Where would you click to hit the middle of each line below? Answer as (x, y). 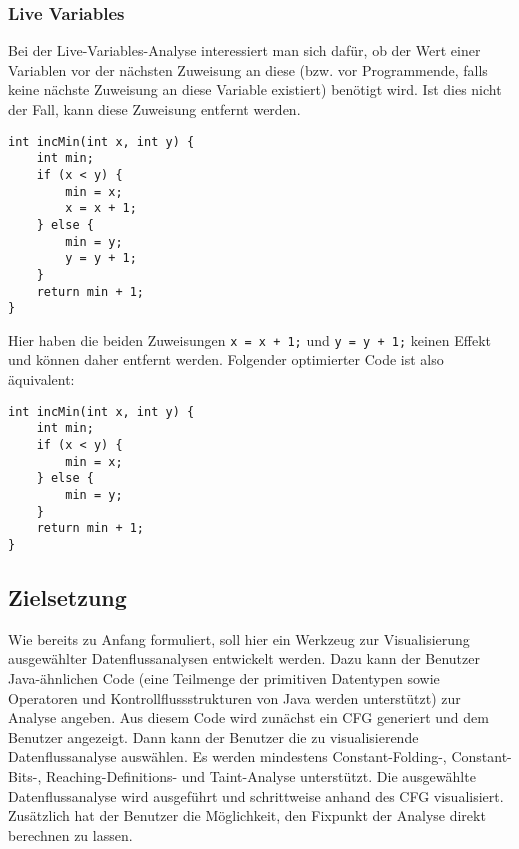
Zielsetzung (67, 596)
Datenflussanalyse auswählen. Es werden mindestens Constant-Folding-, (227, 756)
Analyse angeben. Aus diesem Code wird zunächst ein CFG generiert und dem (248, 717)
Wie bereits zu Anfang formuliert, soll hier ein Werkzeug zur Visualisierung (239, 638)
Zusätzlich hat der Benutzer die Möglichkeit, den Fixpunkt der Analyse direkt (247, 815)
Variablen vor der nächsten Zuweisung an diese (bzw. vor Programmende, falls (248, 69)
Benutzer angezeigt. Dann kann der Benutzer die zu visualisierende (213, 736)
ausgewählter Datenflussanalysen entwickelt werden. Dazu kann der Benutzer (244, 658)
